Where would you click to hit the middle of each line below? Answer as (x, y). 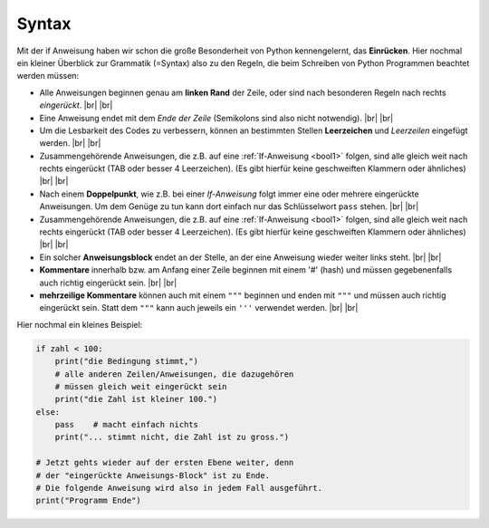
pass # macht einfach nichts (127, 425)
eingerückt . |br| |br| (76, 105)
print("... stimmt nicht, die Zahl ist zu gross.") (172, 437)
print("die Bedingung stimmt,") (127, 361)
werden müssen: (48, 76)
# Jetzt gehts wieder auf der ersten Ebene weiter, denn (165, 463)
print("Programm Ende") (89, 501)
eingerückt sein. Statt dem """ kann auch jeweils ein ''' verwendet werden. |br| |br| (199, 308)
